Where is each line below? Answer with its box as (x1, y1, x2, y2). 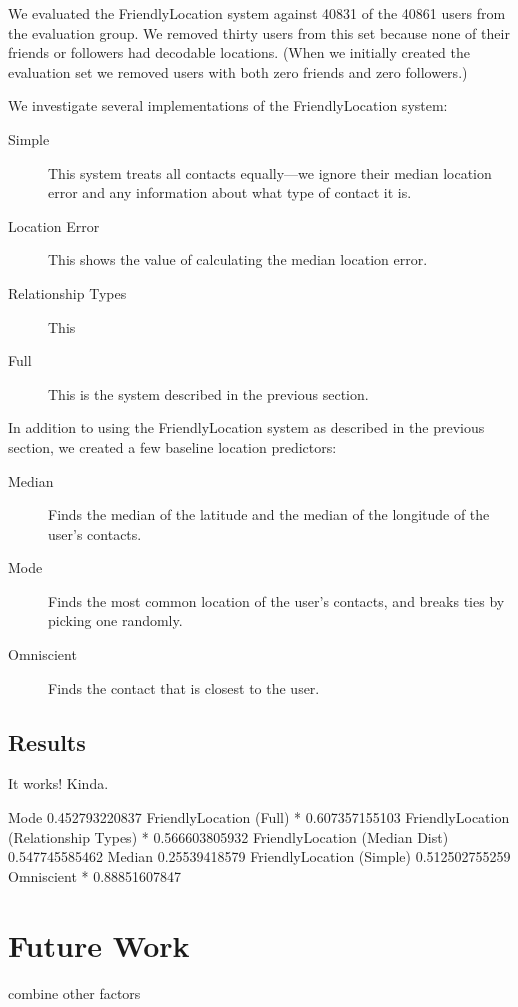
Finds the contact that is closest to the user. (48, 677, 320, 698)
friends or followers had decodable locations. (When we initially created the (8, 42, 471, 63)
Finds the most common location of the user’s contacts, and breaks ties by (48, 590, 505, 611)
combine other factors (8, 982, 141, 1003)
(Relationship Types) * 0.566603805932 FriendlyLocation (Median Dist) (8, 826, 449, 847)
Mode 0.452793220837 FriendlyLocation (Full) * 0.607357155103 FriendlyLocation (8, 807, 510, 828)
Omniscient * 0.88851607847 (8, 865, 182, 886)
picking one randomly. (48, 610, 183, 631)
